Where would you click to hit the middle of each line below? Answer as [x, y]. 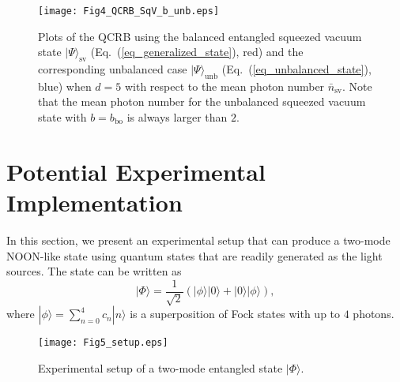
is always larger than [177, 117]
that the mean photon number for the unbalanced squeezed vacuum [202, 101]
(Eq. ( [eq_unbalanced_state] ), [296, 69]
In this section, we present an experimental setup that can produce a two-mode [198, 240]
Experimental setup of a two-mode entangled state [160, 367]
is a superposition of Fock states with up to [235, 314]
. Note [357, 86]
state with [62, 117]
